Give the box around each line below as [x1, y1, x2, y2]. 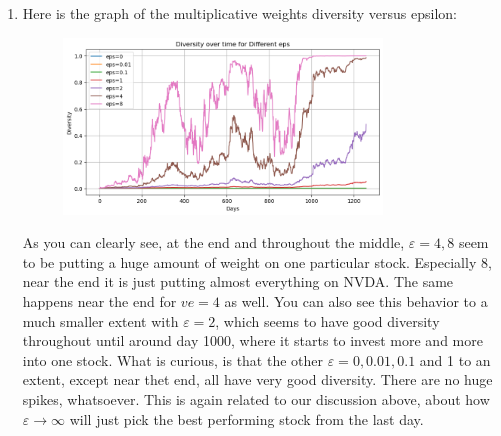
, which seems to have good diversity [215, 310, 440, 331]
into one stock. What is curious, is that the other [22, 349, 324, 370]
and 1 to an [419, 349, 491, 370]
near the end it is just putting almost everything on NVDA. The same [22, 271, 454, 292]
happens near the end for [22, 291, 177, 312]
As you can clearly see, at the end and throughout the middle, [22, 232, 405, 253]
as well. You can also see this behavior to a [224, 291, 488, 312]
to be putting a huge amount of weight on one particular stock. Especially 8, [22, 251, 492, 272]
